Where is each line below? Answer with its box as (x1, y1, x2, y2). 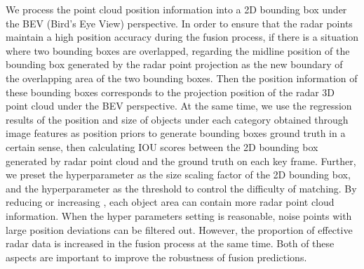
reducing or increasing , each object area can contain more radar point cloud (6, 195, 335, 209)
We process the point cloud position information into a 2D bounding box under (6, 2, 347, 16)
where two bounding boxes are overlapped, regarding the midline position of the (6, 43, 350, 58)
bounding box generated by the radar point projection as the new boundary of (6, 57, 343, 72)
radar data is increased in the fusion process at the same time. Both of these (6, 236, 335, 251)
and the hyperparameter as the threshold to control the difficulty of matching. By (6, 181, 357, 195)
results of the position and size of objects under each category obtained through (6, 112, 349, 126)
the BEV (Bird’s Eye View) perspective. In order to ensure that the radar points (6, 15, 353, 30)
